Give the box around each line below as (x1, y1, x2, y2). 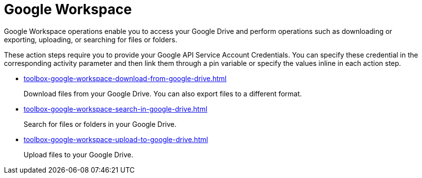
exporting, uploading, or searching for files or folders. (4, 35, 178, 44)
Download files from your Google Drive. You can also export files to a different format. (24, 89, 302, 98)
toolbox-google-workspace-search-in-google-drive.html (24, 104, 208, 113)
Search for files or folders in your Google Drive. (24, 119, 177, 128)
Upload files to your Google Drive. (24, 150, 133, 159)
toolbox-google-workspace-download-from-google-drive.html (24, 74, 227, 83)
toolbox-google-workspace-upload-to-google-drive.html (24, 135, 208, 144)
